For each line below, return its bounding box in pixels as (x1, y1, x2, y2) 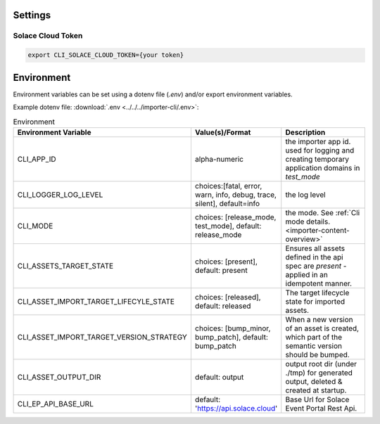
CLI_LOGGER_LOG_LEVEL (17, 190, 103, 200)
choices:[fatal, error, (194, 181, 262, 191)
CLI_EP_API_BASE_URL (17, 399, 94, 409)
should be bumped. (285, 349, 350, 359)
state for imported (285, 296, 346, 306)
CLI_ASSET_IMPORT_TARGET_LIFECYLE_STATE (17, 296, 175, 306)
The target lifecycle (285, 288, 350, 297)
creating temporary (285, 154, 350, 164)
